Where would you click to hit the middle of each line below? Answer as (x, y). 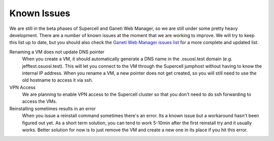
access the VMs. (40, 101)
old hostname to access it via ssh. (58, 80)
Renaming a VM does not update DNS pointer (57, 52)
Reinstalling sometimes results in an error (53, 109)
